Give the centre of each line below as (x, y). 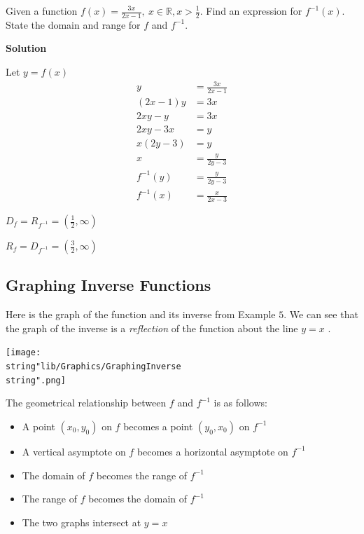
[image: (23, 353)
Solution (26, 48)
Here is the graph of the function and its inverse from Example (141, 314)
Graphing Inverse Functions (108, 285)
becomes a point (158, 426)
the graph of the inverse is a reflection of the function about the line (152, 328)
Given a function (42, 11)
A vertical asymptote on (74, 451)
